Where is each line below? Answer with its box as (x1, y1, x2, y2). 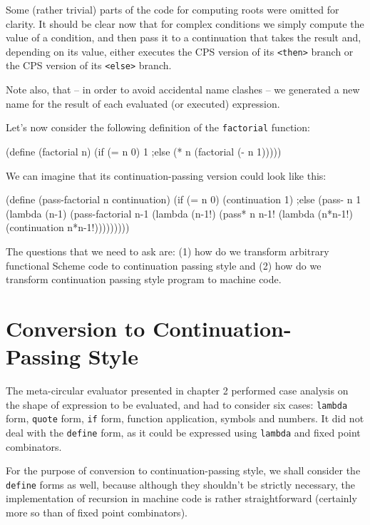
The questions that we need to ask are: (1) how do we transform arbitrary (6, 243, 329, 258)
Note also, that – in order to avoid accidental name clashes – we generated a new (6, 82, 360, 97)
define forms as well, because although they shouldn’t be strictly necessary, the (6, 476, 356, 491)
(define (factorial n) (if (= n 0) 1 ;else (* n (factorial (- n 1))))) (6, 143, 282, 158)
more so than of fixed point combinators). (6, 505, 187, 519)
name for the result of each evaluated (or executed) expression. (6, 96, 280, 111)
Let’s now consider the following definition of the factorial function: (6, 120, 310, 135)
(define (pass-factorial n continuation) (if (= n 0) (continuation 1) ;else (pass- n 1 (6, 192, 361, 207)
